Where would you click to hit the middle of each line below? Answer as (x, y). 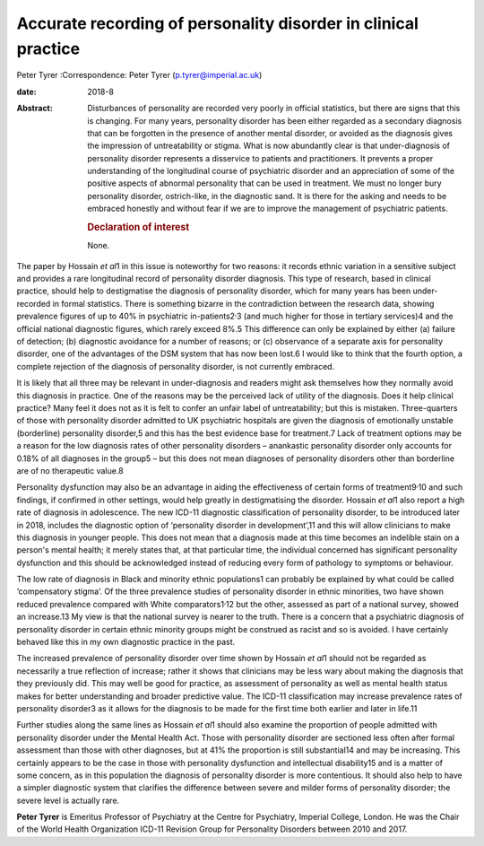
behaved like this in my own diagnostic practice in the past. (126, 642)
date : (26, 92)
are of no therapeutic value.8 (70, 470)
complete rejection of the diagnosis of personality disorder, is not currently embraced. (176, 366)
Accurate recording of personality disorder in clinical (217, 23)
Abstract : (35, 109)
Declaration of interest (138, 227)
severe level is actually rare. (68, 800)
